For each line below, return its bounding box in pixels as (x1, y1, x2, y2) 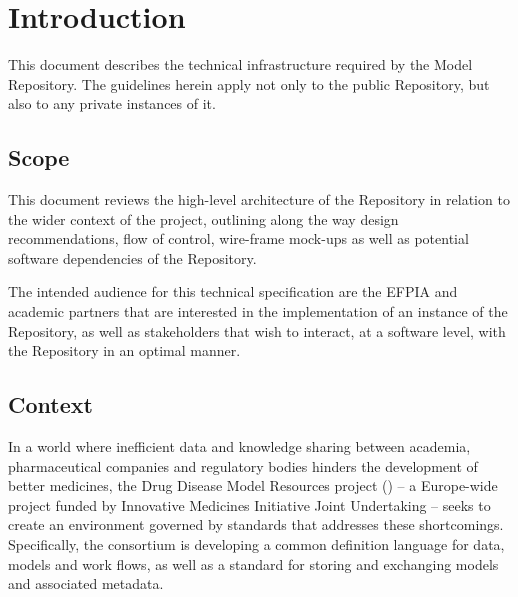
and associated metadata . (8, 573, 164, 594)
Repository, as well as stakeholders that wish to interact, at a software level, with (8, 320, 506, 341)
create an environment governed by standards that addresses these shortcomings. (8, 514, 504, 535)
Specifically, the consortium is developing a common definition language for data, (8, 534, 505, 555)
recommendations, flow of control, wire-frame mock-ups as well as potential (8, 228, 469, 249)
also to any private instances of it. (8, 93, 216, 114)
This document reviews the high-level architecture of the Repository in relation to (8, 189, 510, 210)
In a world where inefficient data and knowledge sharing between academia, (8, 436, 471, 457)
